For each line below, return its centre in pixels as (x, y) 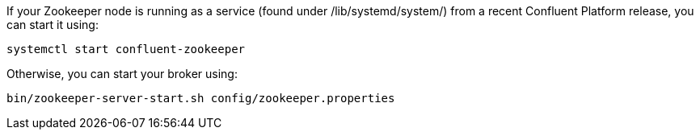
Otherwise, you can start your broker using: (122, 74)
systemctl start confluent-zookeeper (126, 49)
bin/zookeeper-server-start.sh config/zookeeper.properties (201, 98)
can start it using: (53, 25)
